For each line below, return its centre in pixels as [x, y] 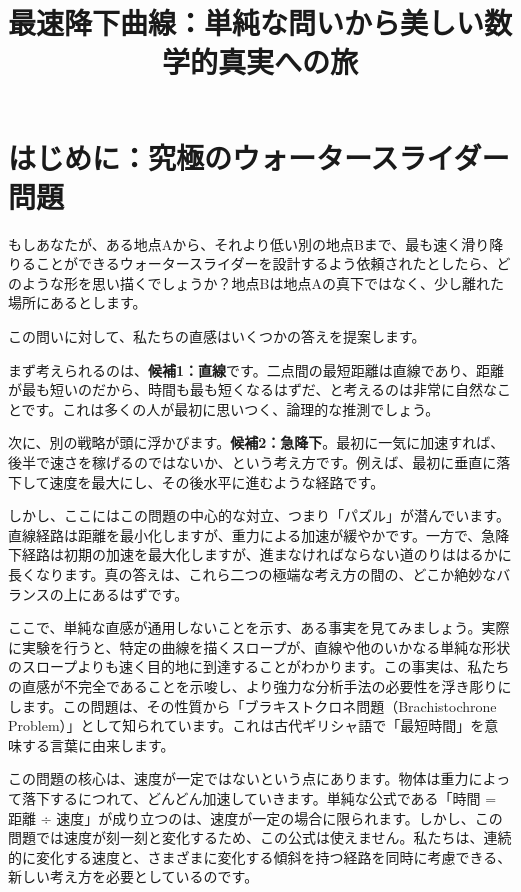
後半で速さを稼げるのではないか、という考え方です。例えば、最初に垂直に [252, 462]
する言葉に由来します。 [98, 744]
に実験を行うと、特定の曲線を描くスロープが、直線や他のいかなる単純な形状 [259, 646]
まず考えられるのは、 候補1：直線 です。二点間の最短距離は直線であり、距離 [256, 369]
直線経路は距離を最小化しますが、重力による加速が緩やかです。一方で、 [245, 534]
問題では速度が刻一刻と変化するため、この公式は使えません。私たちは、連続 [260, 837]
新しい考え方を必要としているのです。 [133, 876]
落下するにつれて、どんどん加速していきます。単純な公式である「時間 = [259, 797]
